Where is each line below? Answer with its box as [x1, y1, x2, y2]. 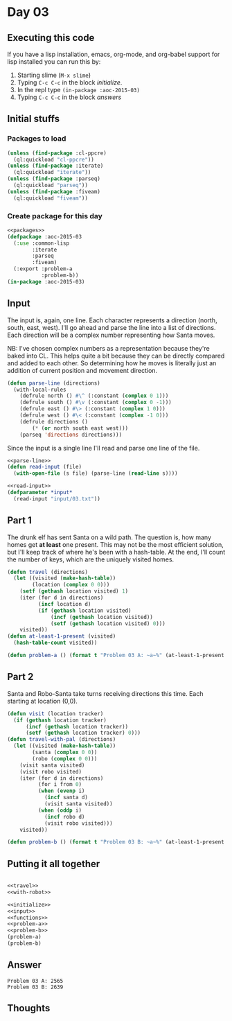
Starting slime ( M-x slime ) [17, 71, 91, 79]
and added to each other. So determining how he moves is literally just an [7, 358, 217, 367]
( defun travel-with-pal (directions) [7, 736, 116, 743]
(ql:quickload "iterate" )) [13, 169, 91, 176]
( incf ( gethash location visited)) [51, 613, 154, 620]
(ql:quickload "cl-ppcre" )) [13, 156, 95, 163]
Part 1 [7, 514, 33, 527]
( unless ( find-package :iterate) [7, 162, 104, 170]
